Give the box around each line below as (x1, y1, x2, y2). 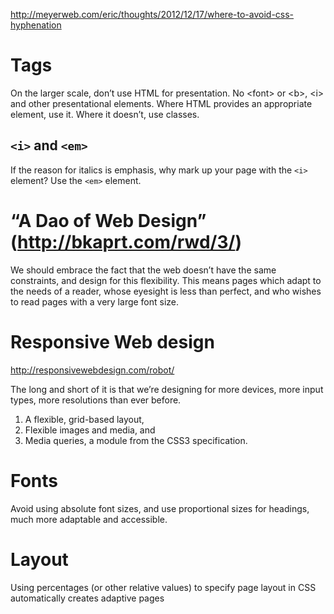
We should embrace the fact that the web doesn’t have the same (10, 264, 277, 276)
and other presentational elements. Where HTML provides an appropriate (10, 97, 313, 109)
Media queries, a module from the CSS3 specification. (24, 434, 248, 446)
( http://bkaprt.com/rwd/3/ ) (10, 230, 242, 253)
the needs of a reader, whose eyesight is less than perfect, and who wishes (10, 285, 322, 297)
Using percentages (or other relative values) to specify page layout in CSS (10, 581, 317, 593)
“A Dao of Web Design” (10, 209, 207, 232)
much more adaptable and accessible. (10, 513, 168, 525)
